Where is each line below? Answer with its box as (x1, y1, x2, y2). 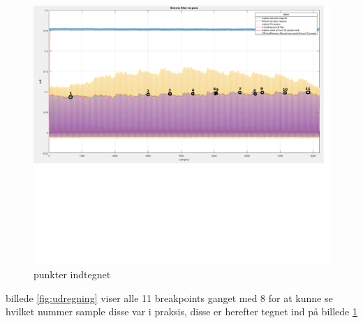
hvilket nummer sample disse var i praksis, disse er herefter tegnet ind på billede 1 (6, 304, 357, 319)
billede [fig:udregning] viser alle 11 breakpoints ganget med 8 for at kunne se (6, 290, 333, 305)
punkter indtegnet (34, 267, 111, 282)
